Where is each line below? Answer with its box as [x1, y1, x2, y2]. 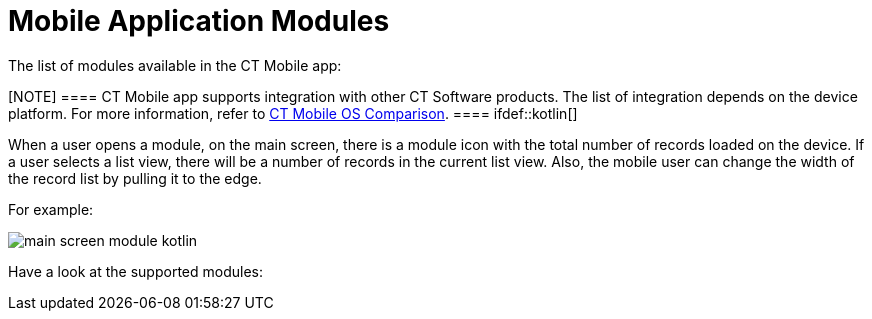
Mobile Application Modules [8, 4, 390, 38]
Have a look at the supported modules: [8, 262, 263, 280]
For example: [8, 200, 94, 218]
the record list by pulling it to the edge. [8, 169, 262, 187]
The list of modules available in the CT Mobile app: [8, 56, 342, 74]
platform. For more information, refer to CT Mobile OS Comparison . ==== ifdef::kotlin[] [8, 104, 578, 122]
